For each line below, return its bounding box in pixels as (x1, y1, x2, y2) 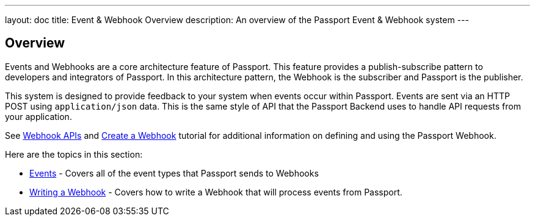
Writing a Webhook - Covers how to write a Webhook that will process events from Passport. (29, 186, 402, 197)
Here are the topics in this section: (5, 149, 143, 160)
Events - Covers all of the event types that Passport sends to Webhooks (29, 167, 319, 178)
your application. (5, 111, 72, 122)
